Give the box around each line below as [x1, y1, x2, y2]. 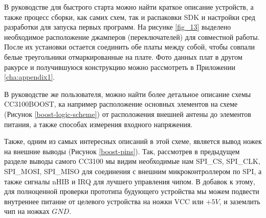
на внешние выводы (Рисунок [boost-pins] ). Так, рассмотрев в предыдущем [4, 146, 240, 156]
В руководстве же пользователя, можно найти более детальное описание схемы [4, 88, 251, 99]
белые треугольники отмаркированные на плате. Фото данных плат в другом [4, 51, 242, 62]
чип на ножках [4, 206, 50, 216]
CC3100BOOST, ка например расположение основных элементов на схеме [4, 99, 238, 109]
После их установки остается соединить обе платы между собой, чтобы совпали [4, 41, 255, 52]
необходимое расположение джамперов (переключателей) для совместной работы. [4, 31, 260, 42]
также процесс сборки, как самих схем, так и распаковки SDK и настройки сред [4, 11, 255, 22]
